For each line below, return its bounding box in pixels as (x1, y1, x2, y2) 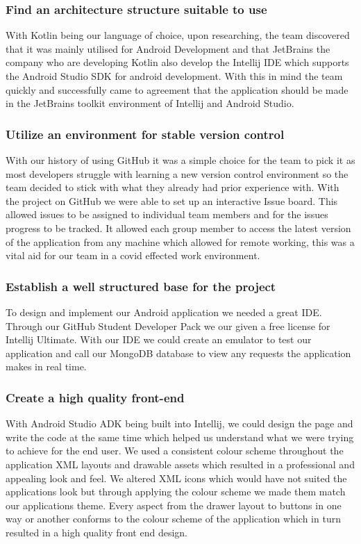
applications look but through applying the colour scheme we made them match (6, 484, 346, 499)
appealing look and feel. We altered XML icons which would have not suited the (6, 470, 347, 485)
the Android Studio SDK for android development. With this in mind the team (6, 69, 343, 83)
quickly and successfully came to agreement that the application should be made (6, 82, 349, 97)
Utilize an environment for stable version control (6, 125, 285, 142)
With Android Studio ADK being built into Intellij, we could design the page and (6, 416, 353, 431)
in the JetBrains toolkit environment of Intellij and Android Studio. (6, 96, 294, 110)
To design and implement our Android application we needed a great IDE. (6, 304, 322, 319)
